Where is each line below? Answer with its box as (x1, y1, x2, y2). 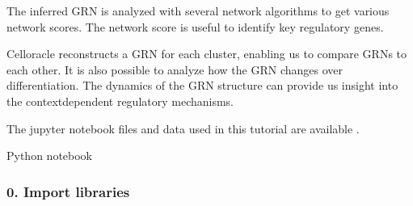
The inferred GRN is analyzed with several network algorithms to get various (6, 2, 390, 19)
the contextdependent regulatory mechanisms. (6, 92, 234, 109)
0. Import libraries (6, 181, 130, 201)
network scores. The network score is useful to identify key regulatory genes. (6, 18, 384, 35)
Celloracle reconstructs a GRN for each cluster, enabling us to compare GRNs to (6, 45, 407, 62)
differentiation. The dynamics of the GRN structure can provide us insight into (6, 77, 398, 94)
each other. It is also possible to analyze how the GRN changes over (6, 61, 343, 78)
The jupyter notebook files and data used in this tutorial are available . (6, 120, 360, 137)
